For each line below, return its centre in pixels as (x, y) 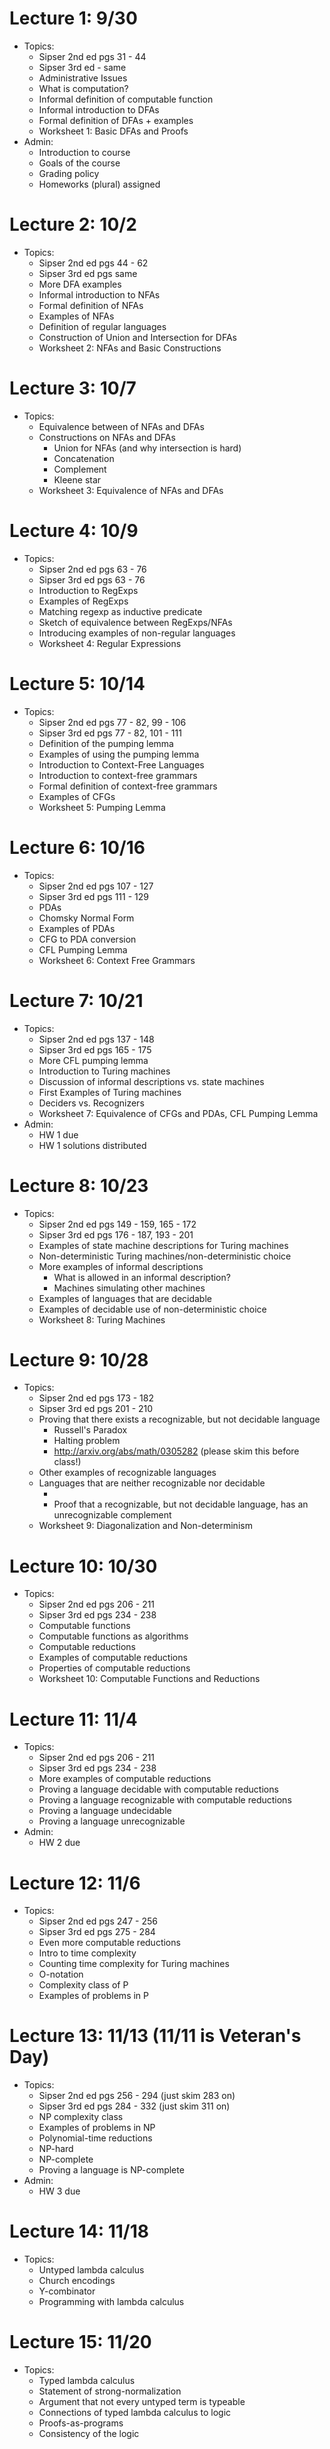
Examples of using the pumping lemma (119, 754)
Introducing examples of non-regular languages (137, 633)
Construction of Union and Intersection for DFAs (137, 337)
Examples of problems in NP (97, 2128)
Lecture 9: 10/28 (79, 1359)
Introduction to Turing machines (104, 1071)
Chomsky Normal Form (86, 918)
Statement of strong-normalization (110, 2391)
